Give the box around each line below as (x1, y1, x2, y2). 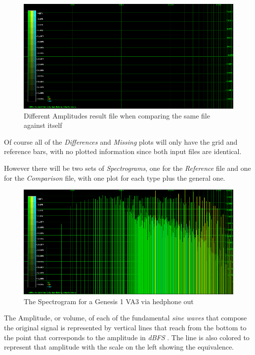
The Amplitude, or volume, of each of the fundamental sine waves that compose (4, 313, 247, 323)
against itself (24, 120, 62, 130)
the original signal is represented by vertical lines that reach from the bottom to (4, 322, 247, 332)
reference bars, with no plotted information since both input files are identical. (4, 146, 242, 157)
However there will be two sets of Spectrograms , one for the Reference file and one (4, 162, 251, 173)
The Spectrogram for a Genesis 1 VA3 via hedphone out (24, 296, 194, 306)
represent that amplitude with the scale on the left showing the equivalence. (4, 342, 234, 352)
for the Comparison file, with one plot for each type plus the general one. (4, 172, 225, 183)
